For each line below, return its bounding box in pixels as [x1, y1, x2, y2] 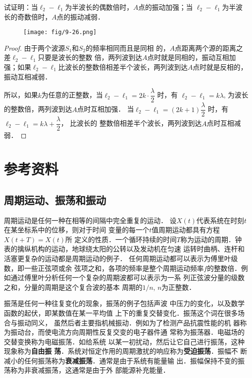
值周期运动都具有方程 [151, 225, 220, 235]
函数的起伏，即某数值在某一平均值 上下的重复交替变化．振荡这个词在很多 [4, 307, 238, 318]
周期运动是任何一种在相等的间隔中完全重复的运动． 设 [4, 215, 177, 225]
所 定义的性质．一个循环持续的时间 [65, 234, 177, 244]
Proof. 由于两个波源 [4, 42, 65, 53]
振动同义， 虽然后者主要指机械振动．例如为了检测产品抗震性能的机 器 [17, 317, 240, 327]
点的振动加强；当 [138, 2, 193, 12]
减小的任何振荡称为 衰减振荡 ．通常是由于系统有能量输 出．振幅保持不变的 [4, 355, 238, 365]
